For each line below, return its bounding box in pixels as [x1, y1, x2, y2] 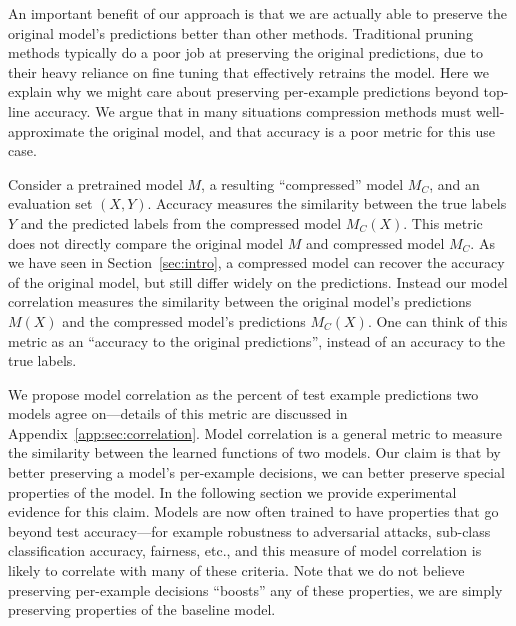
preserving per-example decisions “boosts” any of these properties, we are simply [8, 579, 503, 600]
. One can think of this [367, 310, 508, 331]
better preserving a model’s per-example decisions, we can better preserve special [8, 462, 505, 483]
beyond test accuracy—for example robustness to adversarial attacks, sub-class [8, 520, 491, 541]
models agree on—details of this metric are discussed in [8, 403, 348, 424]
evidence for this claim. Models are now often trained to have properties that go [8, 501, 499, 522]
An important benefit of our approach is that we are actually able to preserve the [8, 3, 507, 23]
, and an [429, 173, 480, 194]
